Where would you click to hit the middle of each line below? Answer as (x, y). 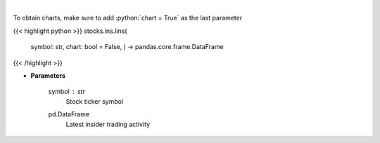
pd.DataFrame (69, 114)
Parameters (48, 75)
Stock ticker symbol (95, 101)
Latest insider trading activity (108, 124)
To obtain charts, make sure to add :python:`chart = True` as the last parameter (128, 18)
